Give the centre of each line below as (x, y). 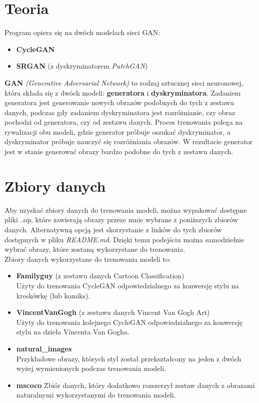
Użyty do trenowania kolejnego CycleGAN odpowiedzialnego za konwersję (129, 322)
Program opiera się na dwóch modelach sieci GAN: (82, 32)
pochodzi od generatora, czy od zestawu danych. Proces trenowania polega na (124, 122)
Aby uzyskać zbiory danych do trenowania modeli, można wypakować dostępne (126, 210)
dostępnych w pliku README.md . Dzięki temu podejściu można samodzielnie (124, 239)
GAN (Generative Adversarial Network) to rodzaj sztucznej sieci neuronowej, (124, 82)
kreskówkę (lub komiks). (53, 295)
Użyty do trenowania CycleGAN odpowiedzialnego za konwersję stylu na (127, 285)
